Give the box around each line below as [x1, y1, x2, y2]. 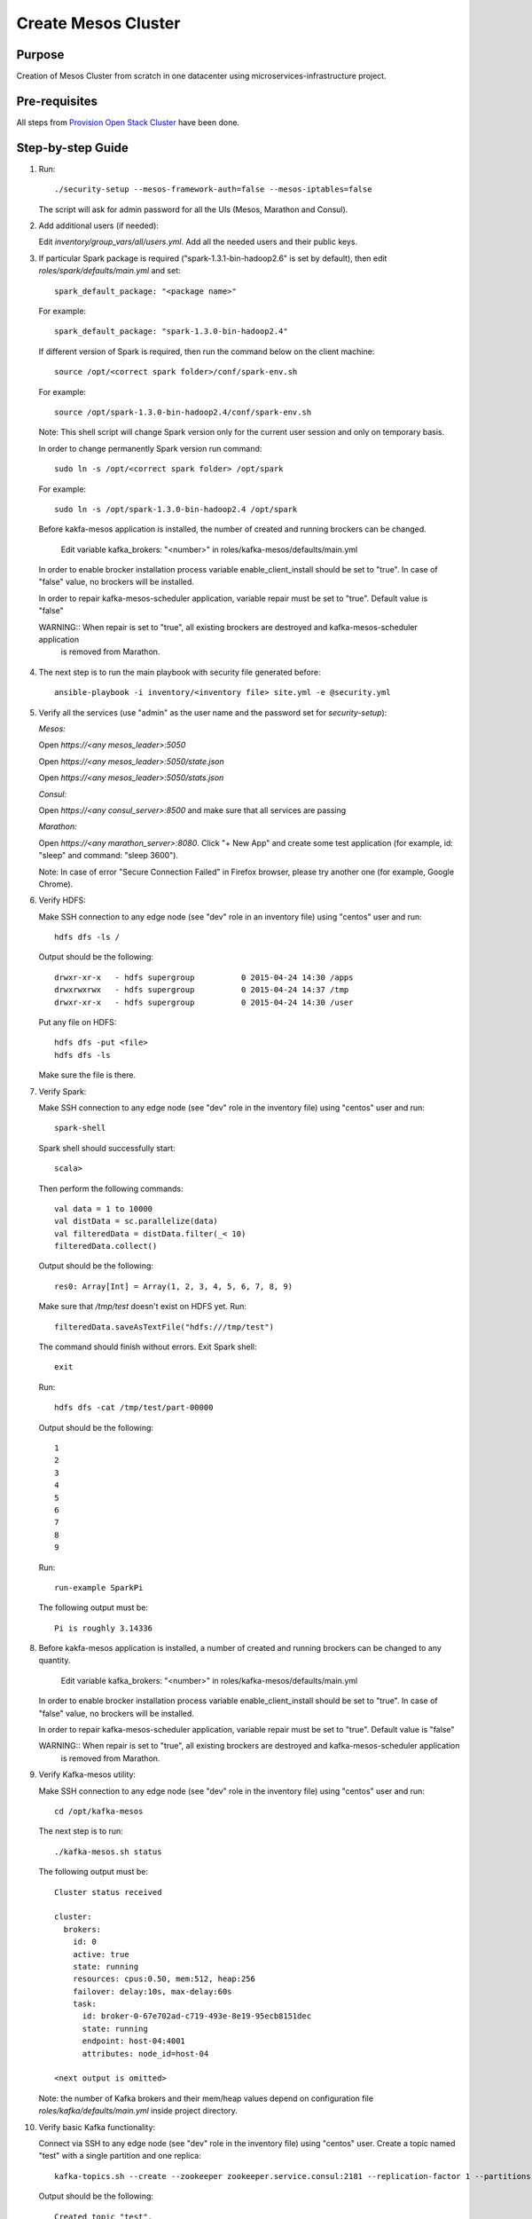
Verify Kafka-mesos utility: [38, 1769, 137, 1780]
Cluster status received [54, 1887, 162, 1897]
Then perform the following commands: [38, 1183, 184, 1194]
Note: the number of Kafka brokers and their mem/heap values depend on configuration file [38, 2093, 374, 2104]
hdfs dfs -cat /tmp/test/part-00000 [54, 1402, 214, 1413]
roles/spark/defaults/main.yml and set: [38, 265, 181, 276]
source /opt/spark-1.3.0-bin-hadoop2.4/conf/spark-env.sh [54, 407, 312, 417]
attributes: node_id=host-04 [82, 2049, 209, 2058]
